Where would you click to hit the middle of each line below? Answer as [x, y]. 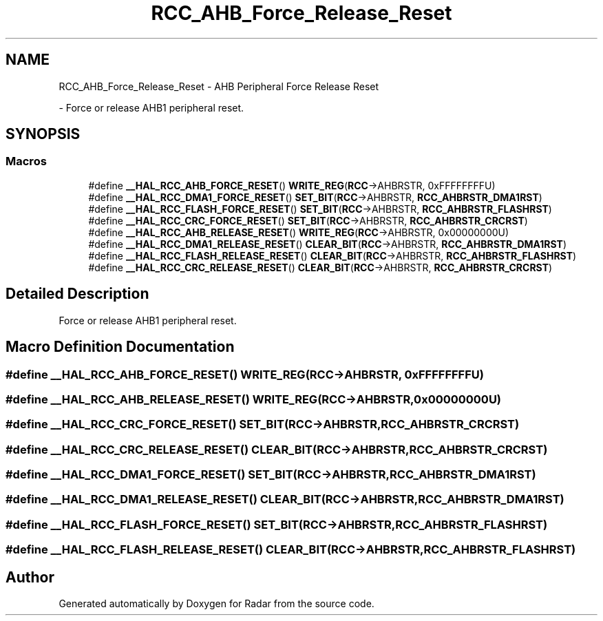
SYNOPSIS [43, 134]
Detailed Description [77, 294]
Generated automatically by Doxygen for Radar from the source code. [216, 603]
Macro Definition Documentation [120, 347]
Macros [26, 161]
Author [30, 577]
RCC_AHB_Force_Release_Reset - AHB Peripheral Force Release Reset [219, 86]
